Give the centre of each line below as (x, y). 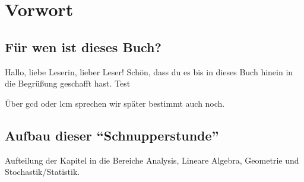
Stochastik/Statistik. (42, 172)
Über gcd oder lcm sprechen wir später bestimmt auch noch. (115, 103)
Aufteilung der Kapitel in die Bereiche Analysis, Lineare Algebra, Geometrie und (152, 160)
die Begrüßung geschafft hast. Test (68, 83)
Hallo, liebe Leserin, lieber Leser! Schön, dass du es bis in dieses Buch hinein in (149, 71)
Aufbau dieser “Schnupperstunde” (112, 135)
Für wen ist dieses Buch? (83, 47)
